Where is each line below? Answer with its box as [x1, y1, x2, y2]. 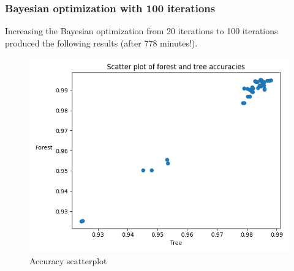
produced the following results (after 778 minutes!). [5, 36, 198, 49]
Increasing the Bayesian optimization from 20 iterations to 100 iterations [5, 24, 278, 37]
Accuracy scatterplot [29, 254, 107, 267]
